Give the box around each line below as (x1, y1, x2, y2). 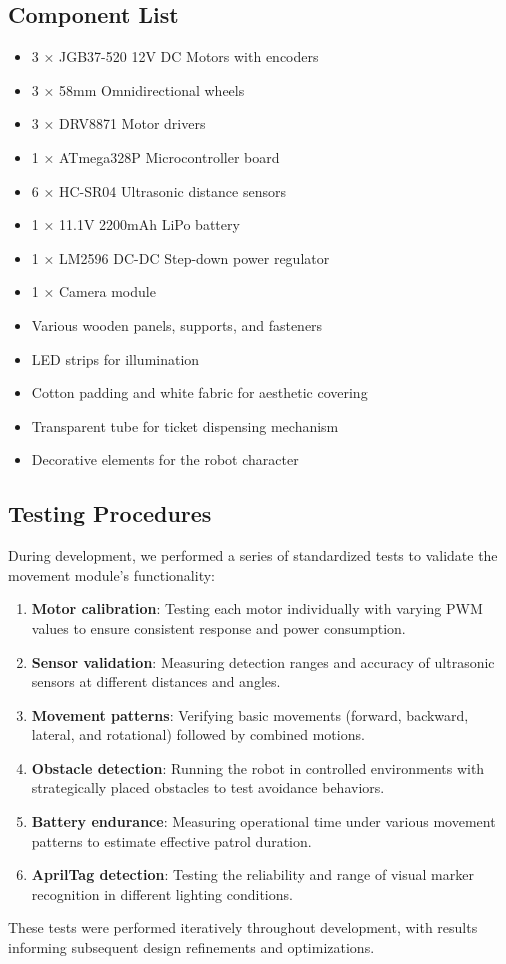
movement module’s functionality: (8, 564, 215, 585)
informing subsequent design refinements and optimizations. (8, 937, 375, 958)
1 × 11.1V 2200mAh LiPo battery (31, 214, 240, 235)
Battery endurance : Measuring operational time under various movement (31, 811, 496, 832)
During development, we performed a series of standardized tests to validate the (8, 545, 498, 566)
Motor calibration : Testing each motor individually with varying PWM (31, 598, 483, 619)
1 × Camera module (31, 281, 156, 302)
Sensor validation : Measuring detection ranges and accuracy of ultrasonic (31, 651, 495, 672)
